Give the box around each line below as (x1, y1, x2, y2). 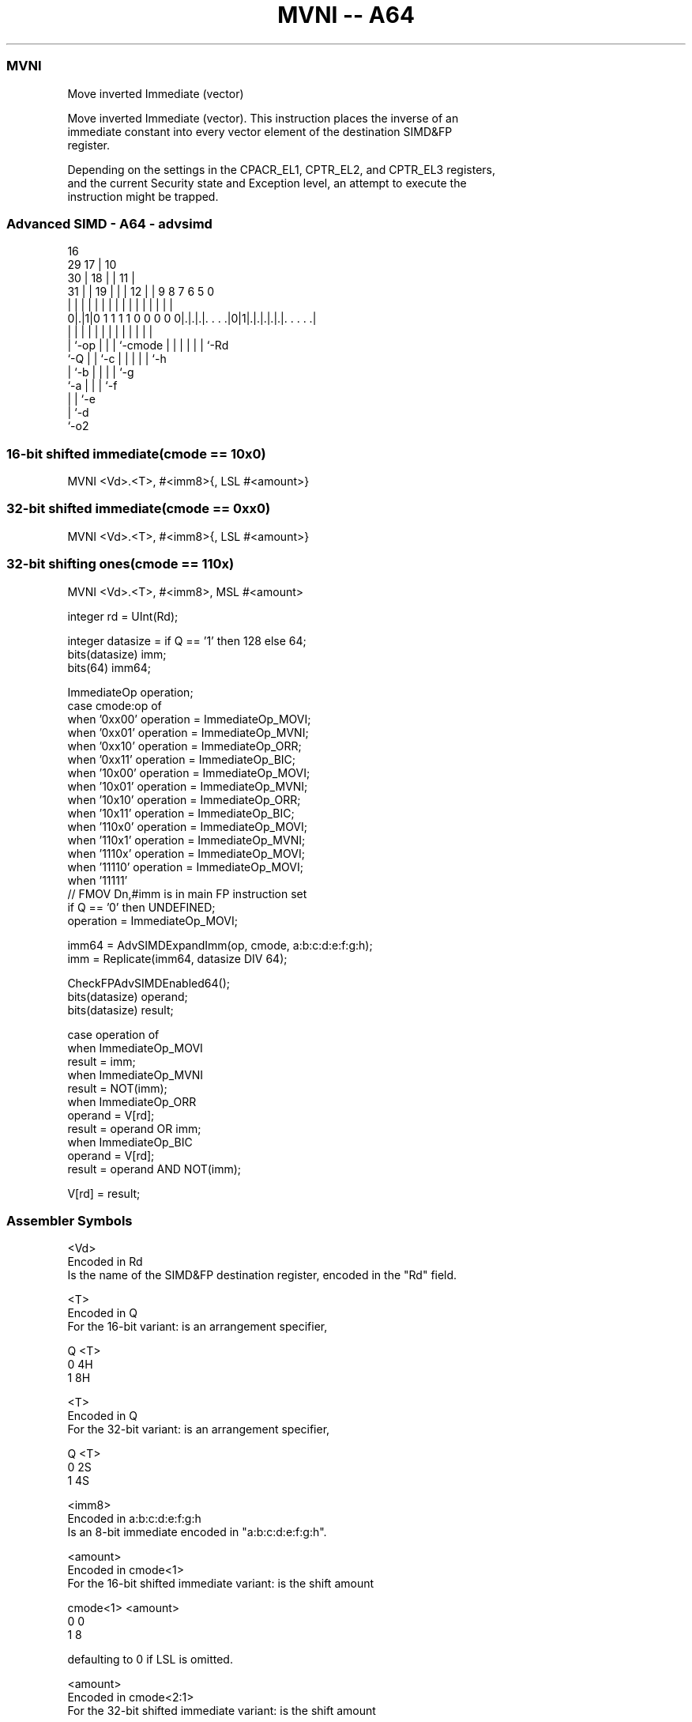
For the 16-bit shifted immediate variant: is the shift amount (67, 1577, 374, 1591)
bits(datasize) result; (67, 1003, 174, 1017)
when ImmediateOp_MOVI (67, 1040, 203, 1055)
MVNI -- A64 (277, 2, 415, 28)
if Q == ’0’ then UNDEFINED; (67, 900, 216, 914)
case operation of (67, 1027, 160, 1041)
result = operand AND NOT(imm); (67, 1161, 242, 1176)
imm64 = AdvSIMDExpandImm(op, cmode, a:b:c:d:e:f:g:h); (67, 938, 373, 952)
